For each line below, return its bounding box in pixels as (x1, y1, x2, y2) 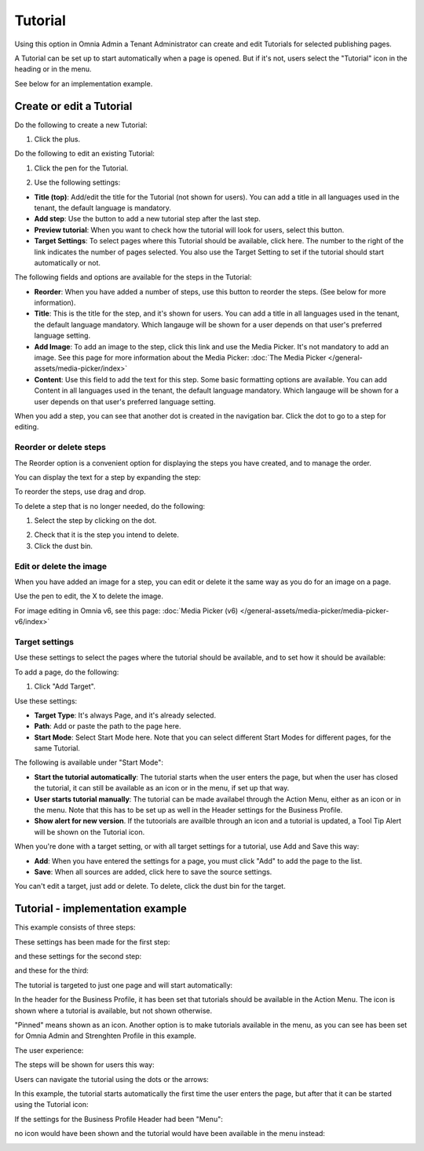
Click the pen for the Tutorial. (34, 163, 129, 173)
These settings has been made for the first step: (14, 937, 170, 946)
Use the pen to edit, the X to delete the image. (14, 591, 164, 601)
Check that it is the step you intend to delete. (34, 530, 180, 539)
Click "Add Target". (34, 681, 96, 691)
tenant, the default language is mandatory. (34, 203, 172, 212)
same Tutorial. (34, 744, 80, 753)
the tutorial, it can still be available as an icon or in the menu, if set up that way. (34, 784, 290, 793)
